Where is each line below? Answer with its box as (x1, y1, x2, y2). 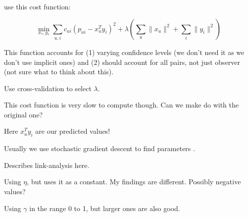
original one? (4, 109, 43, 119)
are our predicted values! (35, 126, 110, 136)
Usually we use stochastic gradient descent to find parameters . (4, 143, 195, 154)
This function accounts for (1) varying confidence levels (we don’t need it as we (4, 47, 245, 57)
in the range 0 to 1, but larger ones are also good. (29, 203, 180, 213)
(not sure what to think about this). (4, 66, 114, 77)
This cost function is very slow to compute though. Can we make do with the (4, 100, 239, 110)
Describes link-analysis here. (4, 160, 90, 170)
